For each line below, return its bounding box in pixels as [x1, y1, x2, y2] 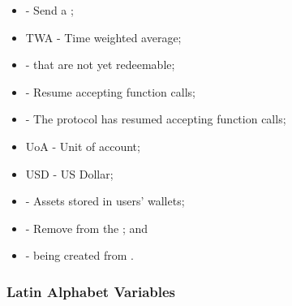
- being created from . [25, 247, 134, 264]
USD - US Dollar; [25, 165, 114, 182]
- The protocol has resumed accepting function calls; [25, 110, 286, 127]
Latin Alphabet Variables [6, 281, 176, 301]
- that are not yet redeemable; [25, 56, 175, 73]
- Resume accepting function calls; [25, 83, 195, 100]
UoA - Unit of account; [25, 137, 140, 154]
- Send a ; [25, 2, 74, 18]
